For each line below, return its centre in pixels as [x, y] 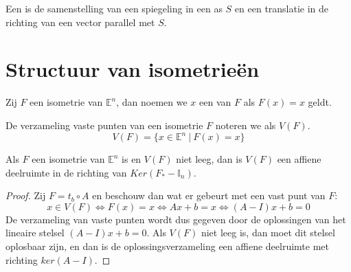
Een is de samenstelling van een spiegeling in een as [114, 8]
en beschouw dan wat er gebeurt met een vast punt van [209, 195]
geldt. [320, 102]
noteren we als [246, 125]
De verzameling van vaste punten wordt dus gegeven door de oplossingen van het [176, 219]
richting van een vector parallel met [80, 22]
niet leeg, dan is [209, 159]
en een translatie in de [282, 8]
